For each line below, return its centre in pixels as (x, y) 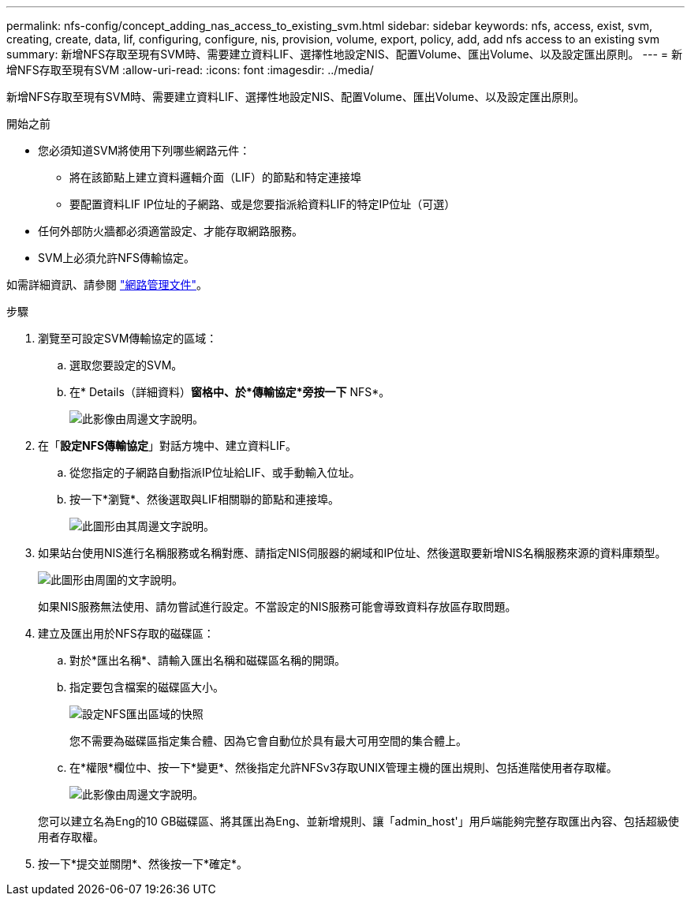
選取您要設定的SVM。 (126, 365)
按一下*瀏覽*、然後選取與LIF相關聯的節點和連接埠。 (204, 499)
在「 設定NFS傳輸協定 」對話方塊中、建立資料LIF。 (168, 445)
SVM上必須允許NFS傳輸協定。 (117, 258)
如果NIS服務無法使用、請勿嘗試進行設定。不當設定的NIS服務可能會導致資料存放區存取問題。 (277, 606)
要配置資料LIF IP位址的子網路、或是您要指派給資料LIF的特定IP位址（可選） (263, 204)
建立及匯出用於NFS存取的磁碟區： (126, 633)
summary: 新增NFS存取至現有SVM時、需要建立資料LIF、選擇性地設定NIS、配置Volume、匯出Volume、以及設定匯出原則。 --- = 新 (344, 54)
